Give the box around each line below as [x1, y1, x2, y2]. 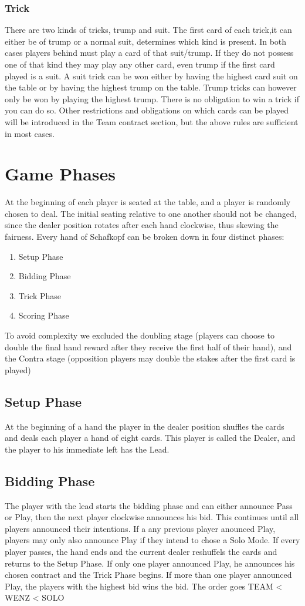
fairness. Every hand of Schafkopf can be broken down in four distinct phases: [5, 230, 284, 243]
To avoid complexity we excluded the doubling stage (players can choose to [5, 329, 274, 341]
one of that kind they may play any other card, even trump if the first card [5, 58, 275, 70]
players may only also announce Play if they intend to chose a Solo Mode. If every [5, 534, 300, 546]
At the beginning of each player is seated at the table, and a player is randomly [5, 196, 291, 208]
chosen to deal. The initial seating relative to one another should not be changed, [5, 207, 297, 219]
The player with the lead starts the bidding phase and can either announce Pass [5, 499, 293, 511]
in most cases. [5, 127, 55, 139]
